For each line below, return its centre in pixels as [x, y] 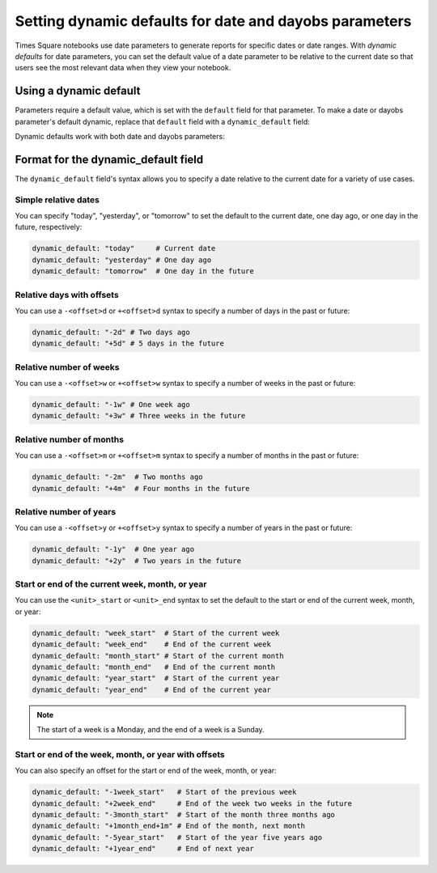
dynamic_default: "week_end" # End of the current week [151, 644]
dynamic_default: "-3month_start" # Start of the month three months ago [184, 814]
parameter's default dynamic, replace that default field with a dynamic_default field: [163, 121]
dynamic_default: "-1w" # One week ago [111, 405]
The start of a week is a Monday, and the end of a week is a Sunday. [151, 730]
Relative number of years [66, 511]
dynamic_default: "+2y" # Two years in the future [137, 561]
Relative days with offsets [67, 295]
